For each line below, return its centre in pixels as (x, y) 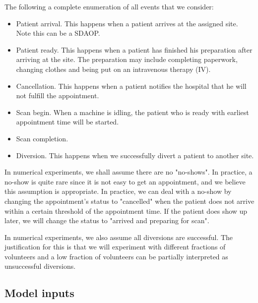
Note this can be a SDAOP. (58, 33)
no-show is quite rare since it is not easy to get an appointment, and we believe (125, 181)
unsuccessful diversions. (40, 266)
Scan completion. (42, 138)
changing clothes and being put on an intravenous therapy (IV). (113, 69)
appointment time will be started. (67, 122)
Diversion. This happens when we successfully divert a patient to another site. (135, 155)
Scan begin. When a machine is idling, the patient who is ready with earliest (132, 112)
